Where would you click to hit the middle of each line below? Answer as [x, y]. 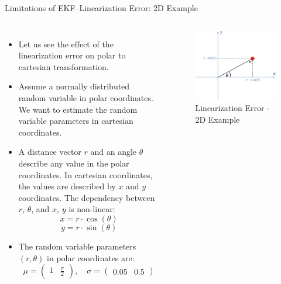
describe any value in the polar [74, 163]
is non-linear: [92, 209]
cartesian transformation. [64, 66]
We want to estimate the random [78, 109]
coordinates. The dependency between [87, 197]
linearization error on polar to [72, 55]
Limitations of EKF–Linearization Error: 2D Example [101, 8]
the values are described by [67, 186]
